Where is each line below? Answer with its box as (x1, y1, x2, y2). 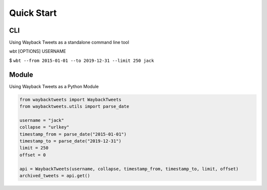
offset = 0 (19, 152, 46, 158)
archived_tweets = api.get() (19, 173, 90, 179)
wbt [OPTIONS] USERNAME (9, 48, 66, 54)
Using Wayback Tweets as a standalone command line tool (9, 40, 130, 46)
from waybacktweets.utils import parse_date (19, 104, 130, 109)
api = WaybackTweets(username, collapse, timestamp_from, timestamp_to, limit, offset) (19, 166, 239, 172)
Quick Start (9, 7, 57, 18)
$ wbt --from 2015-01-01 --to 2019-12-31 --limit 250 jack (9, 57, 154, 63)
